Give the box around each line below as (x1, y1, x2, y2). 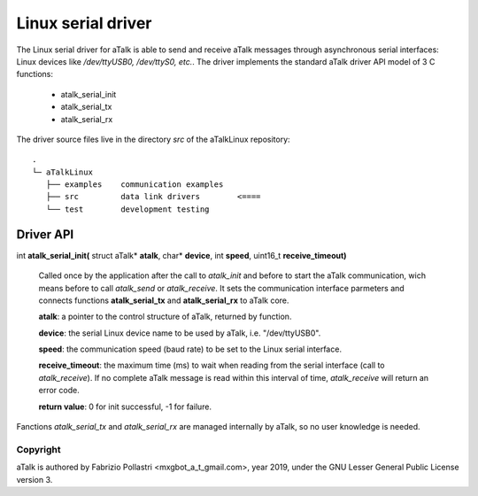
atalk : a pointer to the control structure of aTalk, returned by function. (38, 311, 292, 322)
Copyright (16, 443, 61, 455)
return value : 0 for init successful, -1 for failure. (38, 401, 212, 412)
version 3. (16, 474, 53, 484)
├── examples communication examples (45, 180, 224, 190)
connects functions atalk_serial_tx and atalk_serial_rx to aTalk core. (38, 295, 289, 306)
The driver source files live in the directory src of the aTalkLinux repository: (16, 134, 291, 144)
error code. (38, 385, 80, 396)
